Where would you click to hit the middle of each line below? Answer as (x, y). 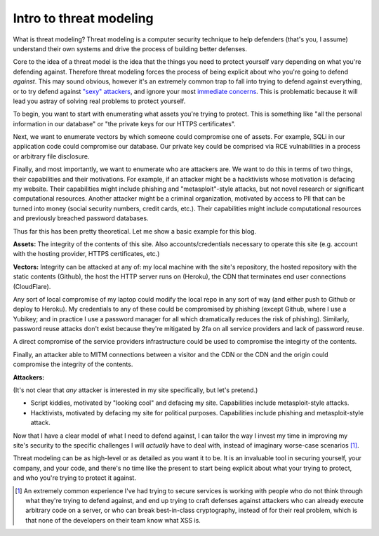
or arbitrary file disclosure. (52, 156)
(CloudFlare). (32, 286)
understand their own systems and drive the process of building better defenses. (130, 48)
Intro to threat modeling (83, 18)
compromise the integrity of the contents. (73, 364)
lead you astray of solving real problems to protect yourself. (99, 101)
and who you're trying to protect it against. (75, 478)
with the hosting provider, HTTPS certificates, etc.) (86, 254)
